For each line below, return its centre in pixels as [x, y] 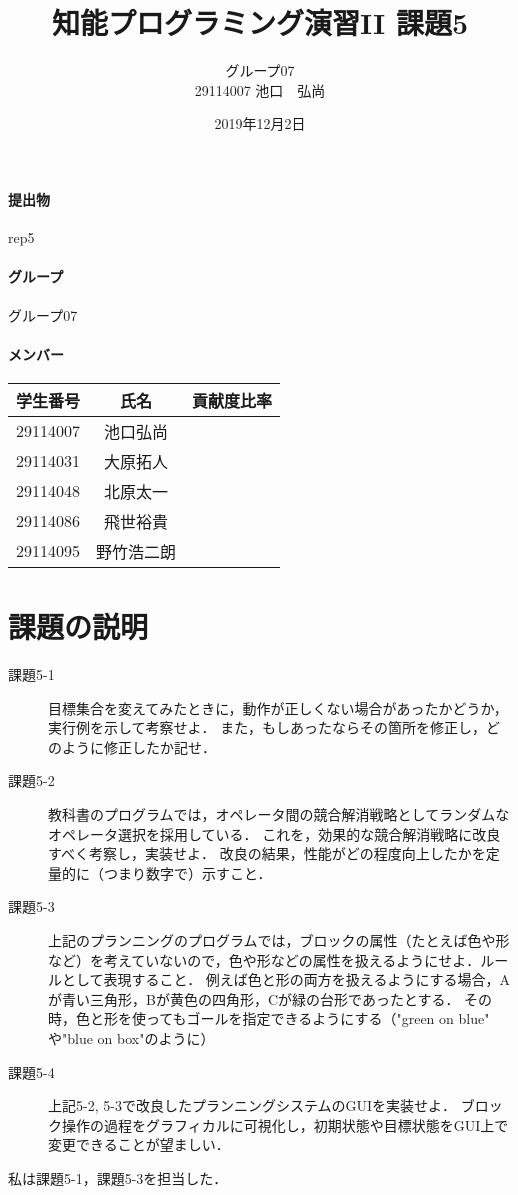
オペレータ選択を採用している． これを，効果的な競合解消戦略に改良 [274, 833]
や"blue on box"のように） [131, 1037]
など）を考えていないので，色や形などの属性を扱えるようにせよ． [264, 959]
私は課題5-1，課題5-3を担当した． [118, 1177]
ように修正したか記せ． [138, 746]
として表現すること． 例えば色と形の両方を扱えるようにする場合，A [286, 979]
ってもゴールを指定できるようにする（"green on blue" [317, 1018]
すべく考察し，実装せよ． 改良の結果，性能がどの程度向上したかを [267, 853]
